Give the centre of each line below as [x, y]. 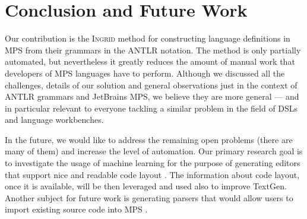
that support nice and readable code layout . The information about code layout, [152, 174]
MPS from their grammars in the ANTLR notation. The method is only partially [153, 50]
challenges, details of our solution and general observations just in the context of [151, 85]
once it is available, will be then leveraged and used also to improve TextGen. [146, 186]
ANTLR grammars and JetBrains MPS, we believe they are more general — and [152, 96]
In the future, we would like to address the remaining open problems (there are [149, 139]
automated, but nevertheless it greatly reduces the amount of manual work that [150, 61]
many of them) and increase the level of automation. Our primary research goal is [154, 151]
